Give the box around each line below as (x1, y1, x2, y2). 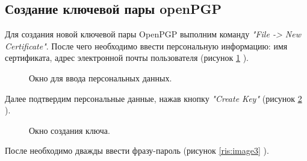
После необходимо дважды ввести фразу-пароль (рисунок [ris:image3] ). (5, 144, 269, 157)
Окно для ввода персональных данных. (29, 71, 172, 84)
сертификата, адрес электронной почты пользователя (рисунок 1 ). (5, 51, 249, 64)
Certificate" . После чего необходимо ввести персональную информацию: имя (5, 39, 288, 52)
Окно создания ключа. (29, 124, 110, 136)
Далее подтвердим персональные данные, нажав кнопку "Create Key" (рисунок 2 (5, 92, 302, 104)
